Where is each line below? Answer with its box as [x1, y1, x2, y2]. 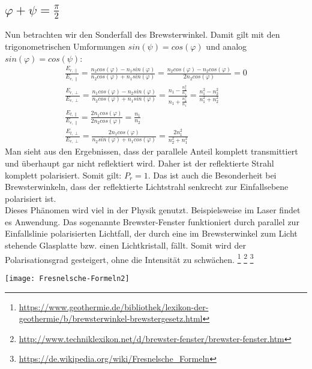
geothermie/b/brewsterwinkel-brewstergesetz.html [19, 312, 203, 325]
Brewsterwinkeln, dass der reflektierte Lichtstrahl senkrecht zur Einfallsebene [5, 180, 289, 193]
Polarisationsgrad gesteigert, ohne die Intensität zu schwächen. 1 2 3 [5, 251, 254, 265]
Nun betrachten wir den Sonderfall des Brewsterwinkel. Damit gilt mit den [5, 28, 280, 41]
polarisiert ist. [5, 192, 56, 204]
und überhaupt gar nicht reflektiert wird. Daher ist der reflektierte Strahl [5, 156, 274, 169]
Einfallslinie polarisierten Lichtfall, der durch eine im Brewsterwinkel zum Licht [5, 227, 298, 240]
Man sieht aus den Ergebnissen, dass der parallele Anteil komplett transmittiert [5, 145, 298, 158]
